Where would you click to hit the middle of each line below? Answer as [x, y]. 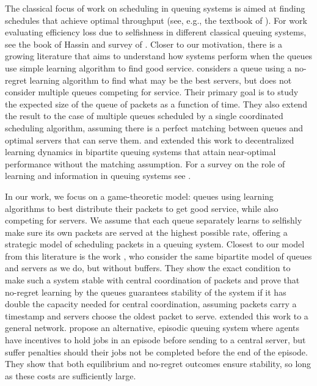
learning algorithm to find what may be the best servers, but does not [161, 80]
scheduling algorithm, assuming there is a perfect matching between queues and [154, 127]
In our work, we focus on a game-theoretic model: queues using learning [139, 196]
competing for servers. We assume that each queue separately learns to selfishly [154, 220]
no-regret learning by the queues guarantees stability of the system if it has [146, 292]
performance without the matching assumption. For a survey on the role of [145, 163]
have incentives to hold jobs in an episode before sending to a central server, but [155, 340]
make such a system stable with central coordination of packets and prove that [152, 280]
